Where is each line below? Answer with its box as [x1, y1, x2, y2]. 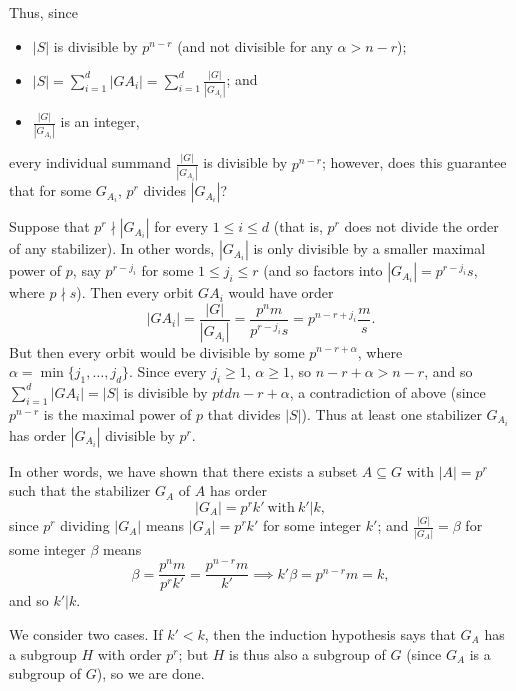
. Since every [129, 361, 207, 382]
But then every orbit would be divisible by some [9, 341, 305, 362]
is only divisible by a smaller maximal [253, 238, 486, 259]
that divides [207, 403, 281, 424]
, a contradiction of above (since [289, 381, 486, 402]
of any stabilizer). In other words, [9, 238, 215, 259]
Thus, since [9, 2, 78, 22]
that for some [9, 180, 92, 201]
